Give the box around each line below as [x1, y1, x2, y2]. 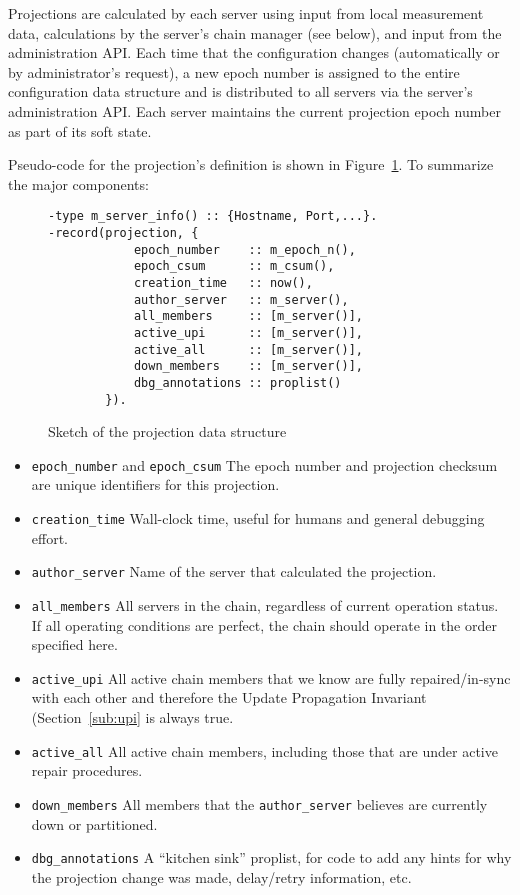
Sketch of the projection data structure [48, 421, 287, 442]
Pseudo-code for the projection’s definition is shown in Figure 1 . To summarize [8, 154, 494, 175]
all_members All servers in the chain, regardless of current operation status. [31, 594, 499, 615]
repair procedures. [31, 760, 143, 781]
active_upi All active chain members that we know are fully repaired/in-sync [31, 667, 511, 688]
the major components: [8, 173, 149, 194]
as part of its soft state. [8, 120, 152, 141]
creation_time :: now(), [133, 275, 313, 290]
